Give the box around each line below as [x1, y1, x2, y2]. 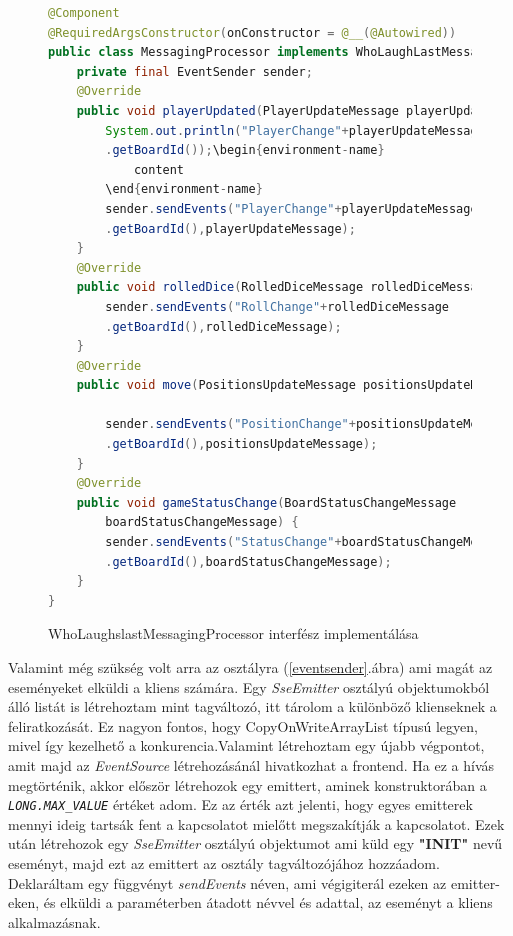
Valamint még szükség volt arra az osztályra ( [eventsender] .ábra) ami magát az [8, 657, 493, 677]
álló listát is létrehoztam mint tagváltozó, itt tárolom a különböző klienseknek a [8, 696, 497, 717]
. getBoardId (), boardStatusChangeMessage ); [105, 554, 392, 569]
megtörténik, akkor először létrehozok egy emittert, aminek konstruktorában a [8, 774, 487, 795]
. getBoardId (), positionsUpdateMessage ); [105, 437, 378, 452]
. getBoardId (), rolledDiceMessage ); [105, 319, 342, 334]
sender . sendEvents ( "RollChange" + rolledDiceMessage [105, 299, 449, 314]
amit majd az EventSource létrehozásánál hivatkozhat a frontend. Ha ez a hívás [8, 754, 495, 775]
